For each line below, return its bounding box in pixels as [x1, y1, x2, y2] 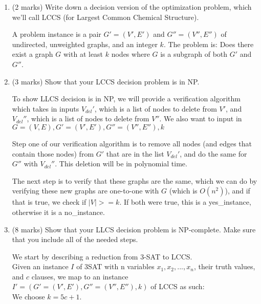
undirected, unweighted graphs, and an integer [12, 38, 158, 49]
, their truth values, [193, 261, 255, 272]
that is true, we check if [12, 197, 86, 207]
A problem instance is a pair [12, 29, 101, 39]
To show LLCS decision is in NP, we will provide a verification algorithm [12, 93, 241, 104]
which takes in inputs [12, 103, 79, 114]
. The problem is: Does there [163, 38, 254, 49]
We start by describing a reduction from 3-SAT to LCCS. [12, 251, 192, 262]
